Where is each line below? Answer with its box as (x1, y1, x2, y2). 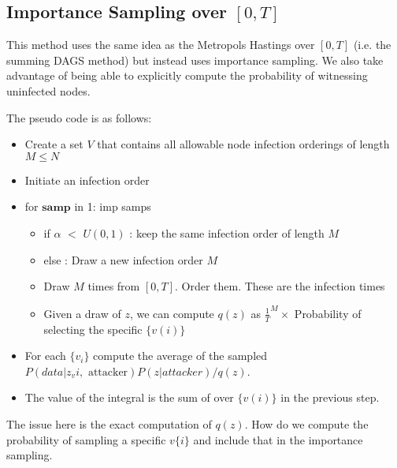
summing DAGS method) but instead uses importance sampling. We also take (6, 51, 384, 68)
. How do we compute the (244, 415, 369, 432)
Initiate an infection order (24, 171, 150, 188)
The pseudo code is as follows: (6, 109, 152, 125)
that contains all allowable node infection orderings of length (97, 136, 390, 152)
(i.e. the (353, 36, 391, 53)
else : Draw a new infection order (43, 251, 203, 268)
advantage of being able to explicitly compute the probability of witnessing (6, 67, 368, 84)
